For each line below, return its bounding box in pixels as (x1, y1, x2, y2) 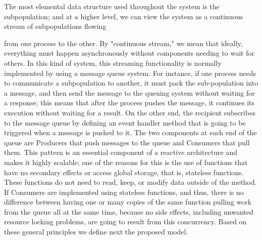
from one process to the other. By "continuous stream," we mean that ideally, (4, 37, 243, 48)
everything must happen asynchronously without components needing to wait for (4, 48, 254, 58)
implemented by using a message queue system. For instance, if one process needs (4, 67, 256, 78)
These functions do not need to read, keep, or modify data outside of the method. (4, 177, 257, 187)
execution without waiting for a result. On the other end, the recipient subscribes (4, 107, 255, 117)
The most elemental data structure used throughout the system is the (4, 1, 220, 11)
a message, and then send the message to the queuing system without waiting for (4, 87, 255, 98)
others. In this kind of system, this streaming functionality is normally (4, 57, 222, 68)
